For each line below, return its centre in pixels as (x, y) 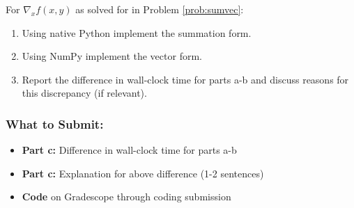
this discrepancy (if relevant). (84, 93)
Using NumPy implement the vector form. (112, 56)
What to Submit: (55, 123)
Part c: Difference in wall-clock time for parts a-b (129, 150)
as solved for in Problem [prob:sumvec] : (160, 9)
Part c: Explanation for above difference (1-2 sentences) (143, 173)
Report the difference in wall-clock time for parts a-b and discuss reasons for (185, 79)
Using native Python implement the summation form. (137, 32)
